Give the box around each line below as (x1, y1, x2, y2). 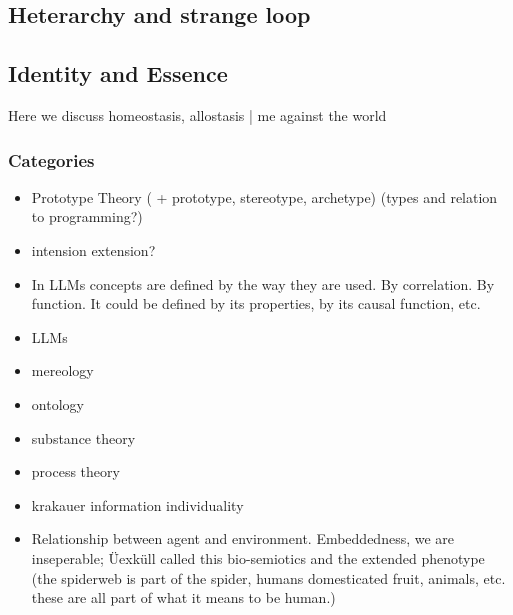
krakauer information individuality (31, 494, 244, 515)
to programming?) (31, 206, 143, 227)
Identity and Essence (8, 58, 228, 89)
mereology (31, 360, 94, 381)
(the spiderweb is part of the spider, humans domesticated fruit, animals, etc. (31, 567, 506, 588)
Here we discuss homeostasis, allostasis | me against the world (8, 104, 387, 125)
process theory (31, 461, 120, 482)
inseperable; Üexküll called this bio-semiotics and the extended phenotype (31, 547, 485, 568)
